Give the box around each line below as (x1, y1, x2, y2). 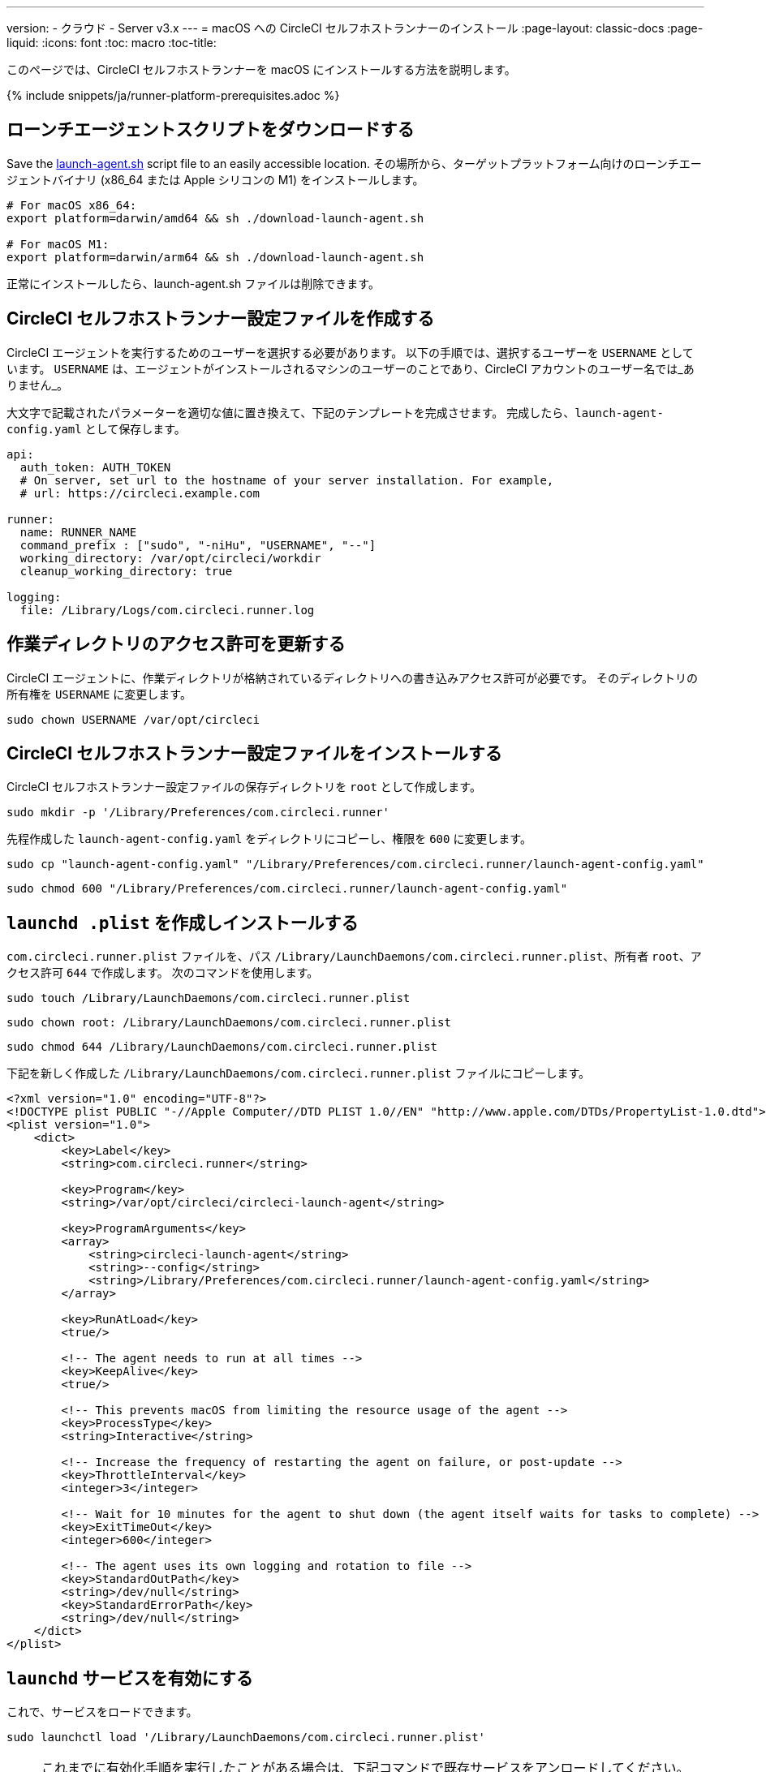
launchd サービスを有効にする (6, 1667, 253, 1688)
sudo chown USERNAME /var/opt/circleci (6, 712, 260, 726)
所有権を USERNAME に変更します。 (6, 686, 191, 701)
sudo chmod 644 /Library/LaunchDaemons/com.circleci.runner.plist (6, 1040, 438, 1054)
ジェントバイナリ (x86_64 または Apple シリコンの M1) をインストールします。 (6, 172, 424, 187)
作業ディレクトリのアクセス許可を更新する (6, 634, 346, 655)
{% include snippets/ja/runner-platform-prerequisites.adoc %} (6, 88, 340, 102)
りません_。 (6, 377, 68, 392)
